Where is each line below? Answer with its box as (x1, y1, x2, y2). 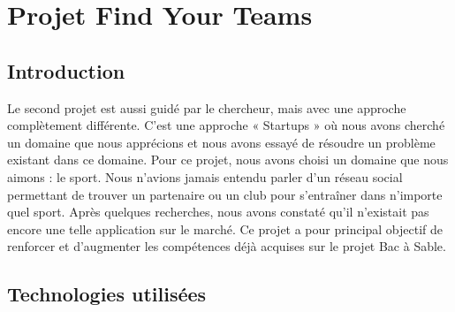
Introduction (7, 57, 125, 84)
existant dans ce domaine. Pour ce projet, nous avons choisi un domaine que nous (7, 150, 449, 169)
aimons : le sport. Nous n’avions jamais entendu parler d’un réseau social (7, 167, 403, 186)
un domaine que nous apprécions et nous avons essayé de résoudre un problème (7, 133, 436, 151)
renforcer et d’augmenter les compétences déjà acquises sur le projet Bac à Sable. (7, 237, 446, 255)
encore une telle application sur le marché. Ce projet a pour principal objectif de (7, 219, 444, 238)
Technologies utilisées (7, 280, 207, 308)
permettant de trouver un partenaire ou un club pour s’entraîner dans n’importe (7, 185, 443, 203)
